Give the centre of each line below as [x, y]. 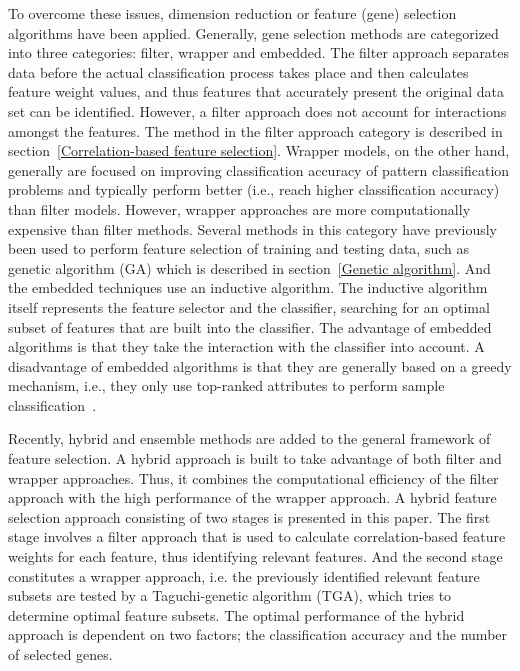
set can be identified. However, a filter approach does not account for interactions [257, 110]
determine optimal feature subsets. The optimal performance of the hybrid [236, 614]
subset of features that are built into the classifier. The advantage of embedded [250, 326]
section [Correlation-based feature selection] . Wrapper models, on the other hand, [259, 150]
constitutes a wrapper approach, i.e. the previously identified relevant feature [244, 575]
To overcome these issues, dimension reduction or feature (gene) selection [232, 13]
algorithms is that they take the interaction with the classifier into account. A [246, 346]
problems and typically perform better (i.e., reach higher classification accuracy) [254, 189]
